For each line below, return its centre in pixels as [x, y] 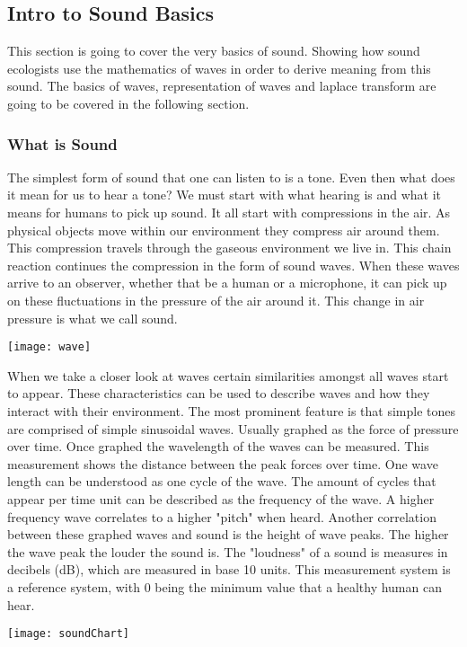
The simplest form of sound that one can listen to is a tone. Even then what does [231, 177]
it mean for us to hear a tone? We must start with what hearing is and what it [225, 195]
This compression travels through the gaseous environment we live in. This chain [229, 248]
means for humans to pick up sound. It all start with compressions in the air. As [229, 212]
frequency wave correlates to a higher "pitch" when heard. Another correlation [222, 516]
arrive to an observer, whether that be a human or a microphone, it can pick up [227, 283]
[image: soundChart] [69, 634]
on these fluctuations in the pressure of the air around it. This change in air [216, 300]
